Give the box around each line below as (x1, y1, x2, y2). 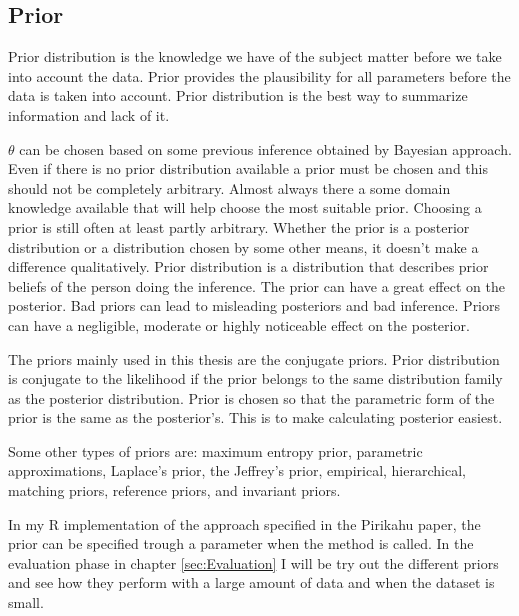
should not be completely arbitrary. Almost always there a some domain (8, 177, 451, 198)
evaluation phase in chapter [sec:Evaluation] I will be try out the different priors (8, 552, 499, 573)
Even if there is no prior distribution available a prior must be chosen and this (8, 158, 488, 179)
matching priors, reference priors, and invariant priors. (8, 480, 341, 501)
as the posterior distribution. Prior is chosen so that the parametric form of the (8, 387, 495, 408)
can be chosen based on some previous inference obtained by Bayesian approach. (19, 138, 512, 159)
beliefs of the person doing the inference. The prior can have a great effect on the (8, 275, 505, 296)
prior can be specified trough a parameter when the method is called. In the (8, 533, 474, 554)
